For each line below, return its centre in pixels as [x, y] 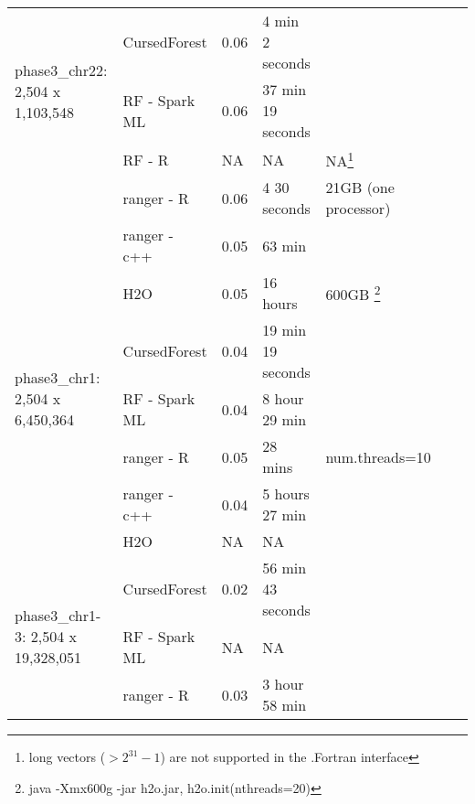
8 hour [283, 399]
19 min [285, 330]
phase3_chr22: [61, 70]
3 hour [283, 684]
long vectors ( [67, 757]
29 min [285, 420]
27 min [285, 515]
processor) [358, 209]
